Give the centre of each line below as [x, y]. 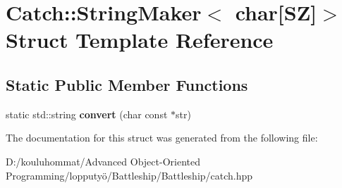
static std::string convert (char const [87, 114]
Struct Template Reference [140, 40]
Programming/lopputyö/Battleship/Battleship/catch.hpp [129, 175]
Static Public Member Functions [127, 84]
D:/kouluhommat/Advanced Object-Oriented [103, 161]
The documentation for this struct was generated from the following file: [162, 138]
